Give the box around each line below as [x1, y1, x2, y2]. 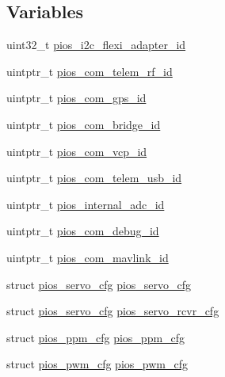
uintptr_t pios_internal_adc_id [6, 196, 165, 212]
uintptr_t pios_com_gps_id [6, 89, 147, 106]
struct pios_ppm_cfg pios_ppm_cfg [6, 329, 185, 345]
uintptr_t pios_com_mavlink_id [6, 249, 169, 265]
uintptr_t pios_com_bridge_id [6, 116, 161, 132]
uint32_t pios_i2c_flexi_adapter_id [6, 36, 186, 53]
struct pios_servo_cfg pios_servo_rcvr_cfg [6, 303, 219, 319]
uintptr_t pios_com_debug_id [6, 223, 159, 239]
